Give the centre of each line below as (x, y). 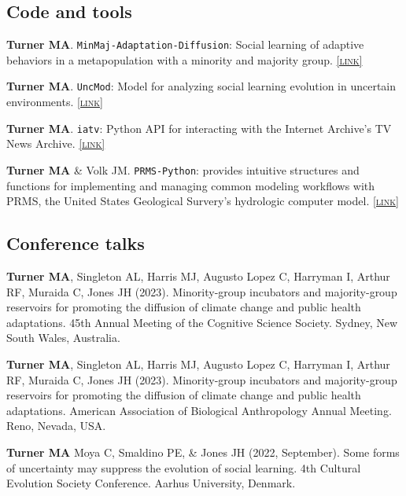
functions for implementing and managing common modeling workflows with (191, 185)
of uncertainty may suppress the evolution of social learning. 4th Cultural (184, 467)
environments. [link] (55, 102)
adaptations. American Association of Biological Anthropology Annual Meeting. (199, 410)
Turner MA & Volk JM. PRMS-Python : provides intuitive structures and (183, 169)
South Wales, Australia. (63, 338)
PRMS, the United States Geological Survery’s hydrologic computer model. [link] (203, 201)
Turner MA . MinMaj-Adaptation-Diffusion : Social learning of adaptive (185, 44)
